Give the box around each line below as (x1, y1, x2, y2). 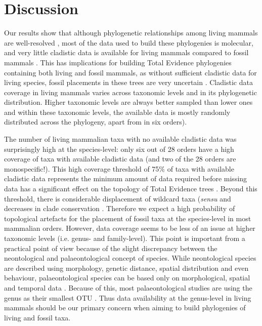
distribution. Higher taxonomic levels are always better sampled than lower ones (4, 97, 253, 107)
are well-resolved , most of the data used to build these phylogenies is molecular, (4, 37, 253, 48)
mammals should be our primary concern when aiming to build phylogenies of (4, 302, 246, 313)
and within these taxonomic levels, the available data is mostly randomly (4, 106, 231, 117)
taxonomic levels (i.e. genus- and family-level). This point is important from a (4, 233, 245, 243)
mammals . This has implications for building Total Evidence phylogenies (4, 57, 232, 67)
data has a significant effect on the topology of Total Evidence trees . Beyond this (4, 183, 257, 194)
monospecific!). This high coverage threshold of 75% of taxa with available (4, 163, 234, 174)
